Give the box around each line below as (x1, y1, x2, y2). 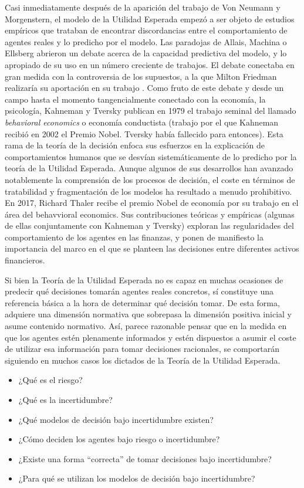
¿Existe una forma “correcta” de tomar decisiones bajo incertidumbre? (18, 452, 272, 465)
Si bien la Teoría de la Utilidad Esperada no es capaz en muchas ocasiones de (5, 273, 283, 286)
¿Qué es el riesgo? (18, 374, 83, 386)
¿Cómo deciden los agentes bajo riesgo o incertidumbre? (18, 433, 220, 445)
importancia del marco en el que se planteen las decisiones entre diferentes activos (5, 242, 299, 255)
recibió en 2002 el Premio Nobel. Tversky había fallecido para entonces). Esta (5, 127, 283, 140)
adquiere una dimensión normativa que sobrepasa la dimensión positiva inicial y (5, 308, 292, 320)
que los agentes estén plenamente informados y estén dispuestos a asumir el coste (5, 331, 296, 343)
